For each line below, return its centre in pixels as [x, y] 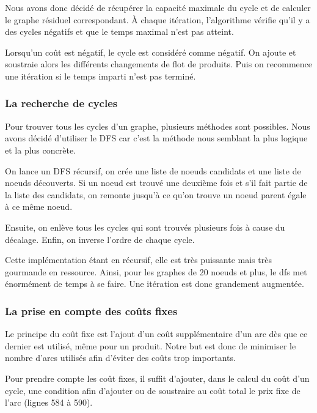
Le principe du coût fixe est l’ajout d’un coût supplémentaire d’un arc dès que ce [156, 334]
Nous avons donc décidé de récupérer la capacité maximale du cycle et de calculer [158, 7]
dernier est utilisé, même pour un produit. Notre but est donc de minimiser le [151, 345]
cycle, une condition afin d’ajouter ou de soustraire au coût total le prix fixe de [153, 390]
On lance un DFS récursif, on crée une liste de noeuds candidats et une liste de [153, 170]
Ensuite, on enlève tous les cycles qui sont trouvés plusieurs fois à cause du [145, 227]
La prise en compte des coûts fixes [91, 311]
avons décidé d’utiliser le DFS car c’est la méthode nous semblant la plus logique [156, 138]
